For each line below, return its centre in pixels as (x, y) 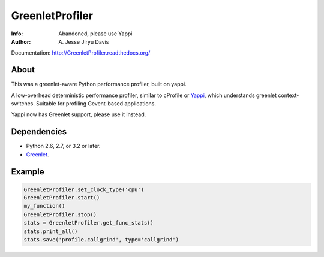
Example (28, 172)
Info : (17, 34)
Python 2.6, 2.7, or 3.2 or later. (63, 146)
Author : (21, 41)
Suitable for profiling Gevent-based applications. (96, 104)
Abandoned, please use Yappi (95, 34)
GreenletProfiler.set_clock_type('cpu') (84, 189)
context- (289, 95)
